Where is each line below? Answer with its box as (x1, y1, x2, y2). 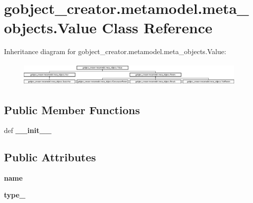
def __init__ (4, 125, 52, 135)
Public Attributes (4, 149, 96, 165)
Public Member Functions (4, 102, 140, 117)
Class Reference (102, 17, 213, 38)
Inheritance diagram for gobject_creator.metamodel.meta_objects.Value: (4, 46, 226, 57)
